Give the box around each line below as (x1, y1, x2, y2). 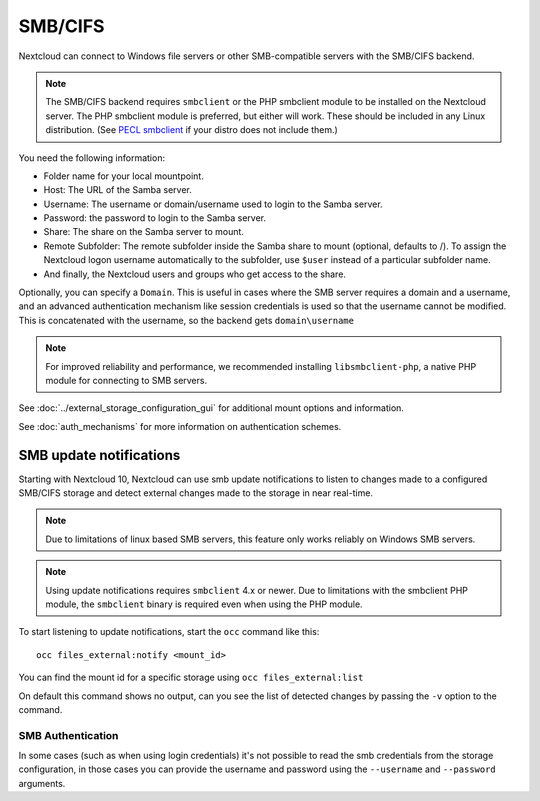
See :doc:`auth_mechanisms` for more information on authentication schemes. (18, 420, 342, 432)
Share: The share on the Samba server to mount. (43, 226, 245, 238)
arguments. (18, 777, 66, 789)
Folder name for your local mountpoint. (43, 170, 204, 182)
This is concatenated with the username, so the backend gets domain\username (18, 314, 355, 326)
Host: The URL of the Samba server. (43, 184, 192, 196)
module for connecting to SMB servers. (45, 374, 208, 386)
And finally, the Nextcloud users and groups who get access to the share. (43, 268, 347, 280)
